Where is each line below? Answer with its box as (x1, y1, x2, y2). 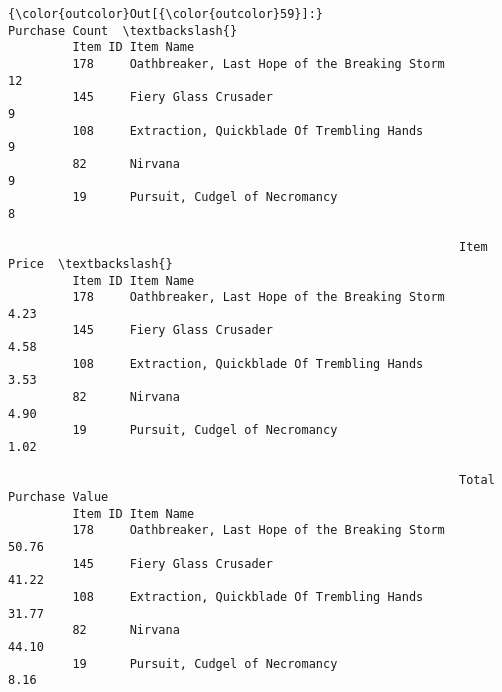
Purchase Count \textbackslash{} (8, 23, 238, 38)
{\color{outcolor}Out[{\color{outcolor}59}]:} (8, 7, 323, 21)
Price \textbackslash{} (8, 256, 173, 271)
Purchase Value (8, 490, 109, 505)
